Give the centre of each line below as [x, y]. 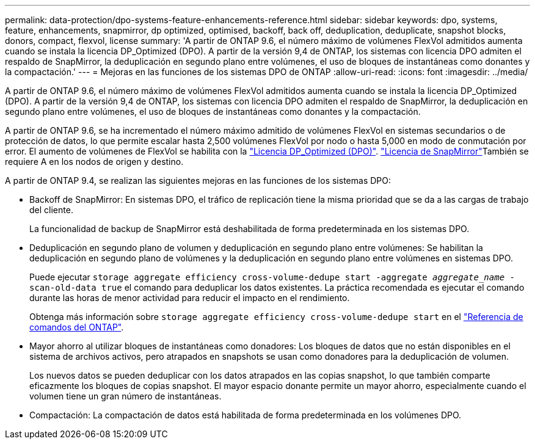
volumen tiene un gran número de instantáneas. [126, 396]
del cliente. [51, 210]
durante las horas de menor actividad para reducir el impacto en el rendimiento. [190, 298]
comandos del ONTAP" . [77, 327]
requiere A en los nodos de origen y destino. [94, 162]
